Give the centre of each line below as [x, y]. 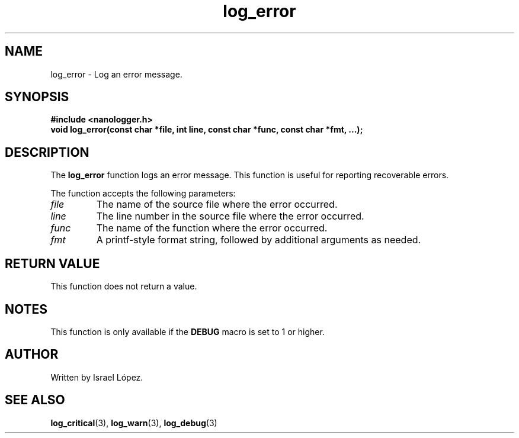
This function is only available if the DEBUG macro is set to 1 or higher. [188, 331]
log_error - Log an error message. [116, 74]
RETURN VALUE [52, 263]
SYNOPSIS [37, 97]
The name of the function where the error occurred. [212, 228]
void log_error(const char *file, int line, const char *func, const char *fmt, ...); [207, 130]
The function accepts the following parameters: [143, 194]
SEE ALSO [35, 400]
